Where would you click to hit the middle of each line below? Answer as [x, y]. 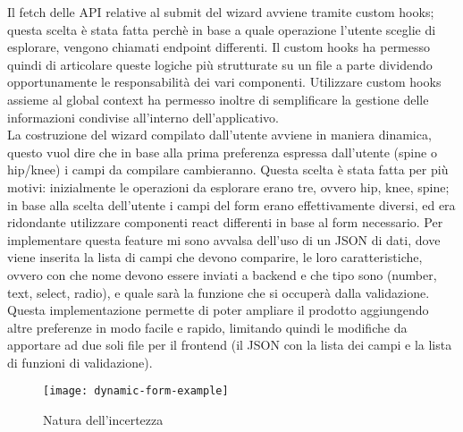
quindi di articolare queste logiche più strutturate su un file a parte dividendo [220, 64]
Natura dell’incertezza [103, 420]
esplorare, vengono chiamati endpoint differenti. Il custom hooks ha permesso [219, 47]
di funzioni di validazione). [80, 362]
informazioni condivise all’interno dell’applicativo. [143, 117]
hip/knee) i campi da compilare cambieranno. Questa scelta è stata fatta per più [228, 169]
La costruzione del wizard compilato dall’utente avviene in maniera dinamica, [219, 135]
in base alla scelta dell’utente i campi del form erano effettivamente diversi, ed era [231, 204]
